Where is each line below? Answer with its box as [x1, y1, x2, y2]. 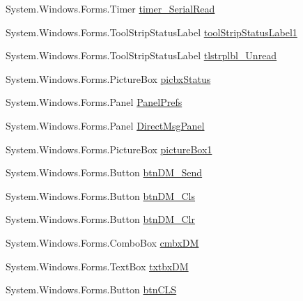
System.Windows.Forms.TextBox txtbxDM [6, 258, 189, 273]
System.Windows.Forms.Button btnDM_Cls [6, 188, 196, 203]
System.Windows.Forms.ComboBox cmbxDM [6, 235, 199, 249]
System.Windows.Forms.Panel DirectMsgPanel [6, 118, 205, 132]
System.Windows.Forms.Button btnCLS [6, 282, 177, 297]
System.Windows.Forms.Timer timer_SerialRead [6, 1, 215, 15]
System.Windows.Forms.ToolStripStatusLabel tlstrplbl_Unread [6, 48, 277, 63]
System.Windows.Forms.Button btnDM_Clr [6, 212, 196, 226]
